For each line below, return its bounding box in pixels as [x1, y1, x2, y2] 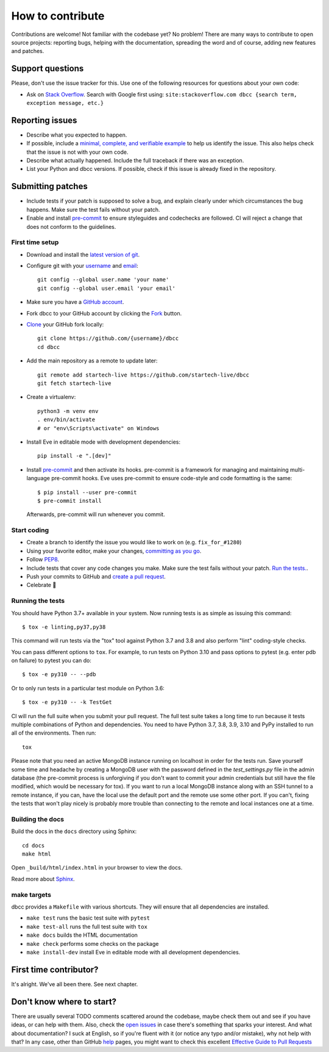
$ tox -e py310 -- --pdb [22, 671, 96, 678]
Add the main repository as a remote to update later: [26, 357, 158, 364]
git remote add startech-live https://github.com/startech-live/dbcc [37, 371, 250, 378]
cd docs [22, 842, 45, 849]
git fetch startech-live [37, 380, 111, 387]
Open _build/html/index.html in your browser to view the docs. [11, 864, 183, 871]
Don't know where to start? [11, 996, 117, 1007]
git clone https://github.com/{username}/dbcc [37, 335, 179, 342]
